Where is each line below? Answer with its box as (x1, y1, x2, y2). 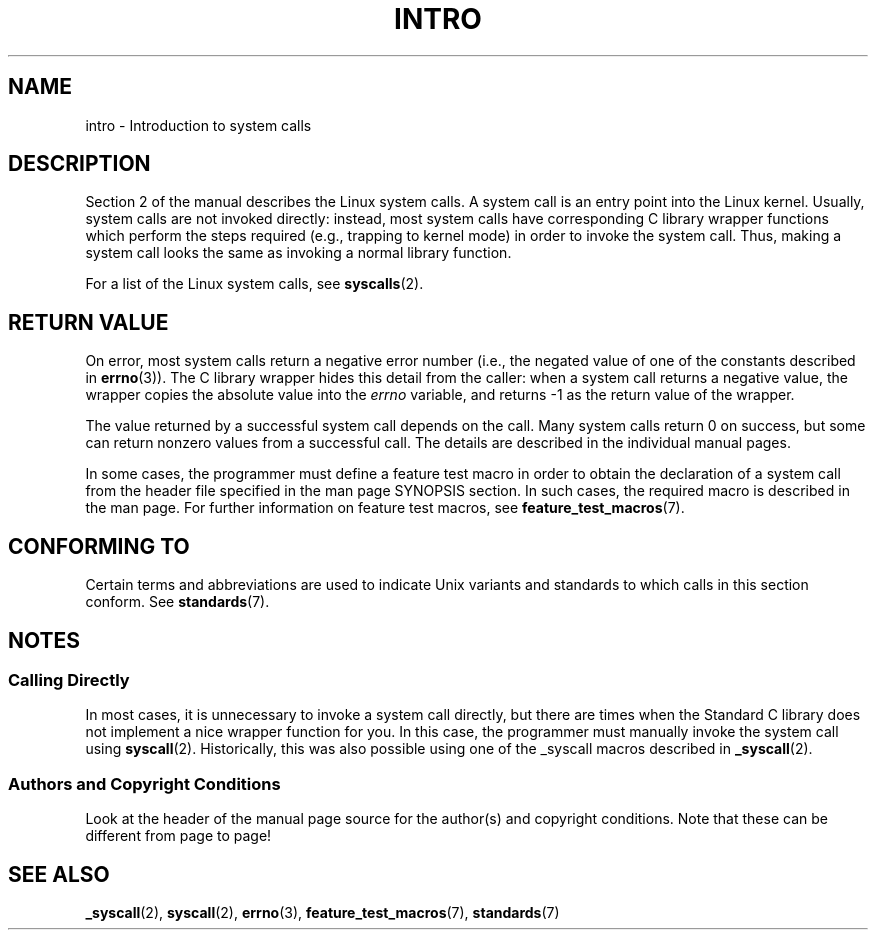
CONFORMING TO (8, 533, 190, 559)
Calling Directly (8, 669, 130, 690)
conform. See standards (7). (85, 593, 270, 611)
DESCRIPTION (8, 151, 151, 177)
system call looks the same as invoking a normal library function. (85, 244, 512, 262)
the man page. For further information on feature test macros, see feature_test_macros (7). (85, 499, 685, 517)
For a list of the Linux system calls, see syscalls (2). (85, 275, 424, 293)
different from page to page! (85, 827, 272, 845)
